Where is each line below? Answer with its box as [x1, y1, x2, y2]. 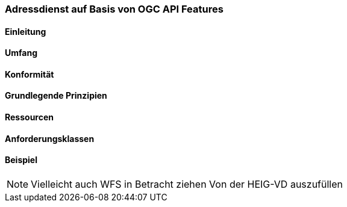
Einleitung [5, 26, 46, 37]
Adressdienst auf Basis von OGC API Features [5, 3, 224, 15]
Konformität [5, 69, 54, 79]
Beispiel [5, 155, 37, 165]
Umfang [5, 48, 38, 58]
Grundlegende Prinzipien [5, 90, 107, 101]
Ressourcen [5, 112, 54, 123]
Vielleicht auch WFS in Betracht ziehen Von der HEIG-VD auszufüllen [31, 178, 343, 190]
